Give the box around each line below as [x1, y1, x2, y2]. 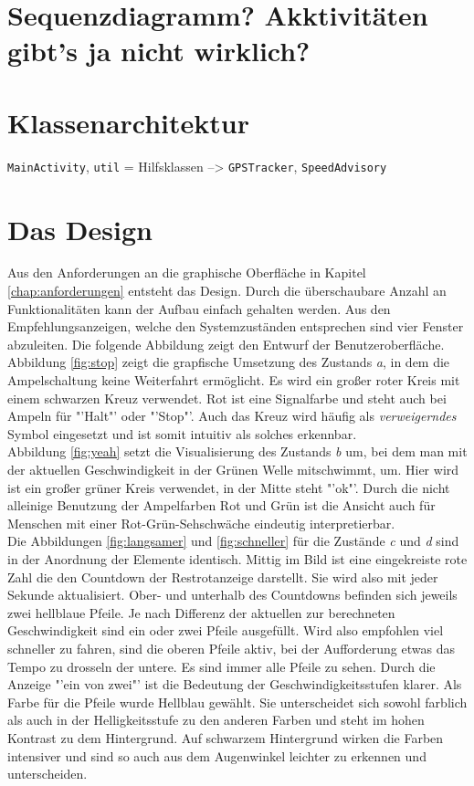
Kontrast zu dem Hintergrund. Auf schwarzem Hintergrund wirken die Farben [7, 728, 444, 747]
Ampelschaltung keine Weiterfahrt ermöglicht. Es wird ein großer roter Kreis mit [7, 371, 460, 390]
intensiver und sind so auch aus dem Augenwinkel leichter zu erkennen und [7, 746, 427, 765]
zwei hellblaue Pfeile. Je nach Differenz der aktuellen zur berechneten [7, 603, 395, 622]
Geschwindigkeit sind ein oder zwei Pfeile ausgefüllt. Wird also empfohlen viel [7, 621, 444, 640]
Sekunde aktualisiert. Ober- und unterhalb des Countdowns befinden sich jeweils [7, 585, 458, 604]
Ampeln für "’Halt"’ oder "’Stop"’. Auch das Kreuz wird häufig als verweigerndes [7, 406, 457, 425]
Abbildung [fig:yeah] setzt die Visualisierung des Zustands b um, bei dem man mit [7, 442, 468, 461]
